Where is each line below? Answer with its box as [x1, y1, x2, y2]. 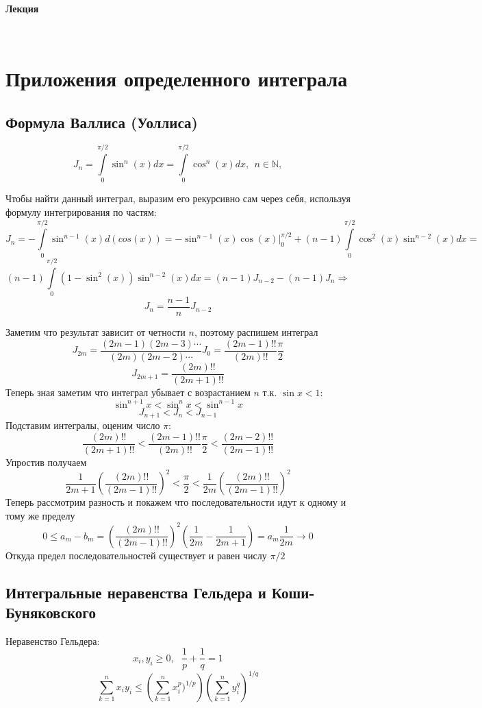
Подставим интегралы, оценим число [5, 418, 160, 432]
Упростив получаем [5, 454, 87, 469]
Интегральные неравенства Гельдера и [5, 581, 266, 602]
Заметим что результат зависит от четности [5, 324, 186, 339]
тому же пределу [5, 508, 75, 522]
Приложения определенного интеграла [5, 64, 348, 92]
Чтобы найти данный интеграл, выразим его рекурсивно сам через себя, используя [5, 191, 351, 206]
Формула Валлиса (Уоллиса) [5, 111, 198, 132]
